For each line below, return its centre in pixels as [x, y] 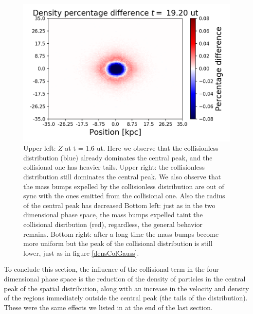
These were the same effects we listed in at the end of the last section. [108, 307]
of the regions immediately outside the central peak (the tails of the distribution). [126, 298]
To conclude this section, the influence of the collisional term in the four [111, 269]
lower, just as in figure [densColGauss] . [81, 253]
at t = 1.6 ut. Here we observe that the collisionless [142, 148]
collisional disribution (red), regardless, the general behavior [113, 224]
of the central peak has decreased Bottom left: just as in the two [119, 205]
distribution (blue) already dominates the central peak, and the [118, 157]
